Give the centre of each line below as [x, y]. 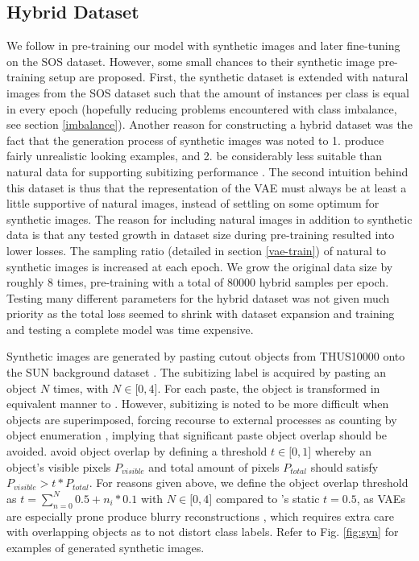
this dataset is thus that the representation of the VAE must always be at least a [207, 187]
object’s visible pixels [59, 466]
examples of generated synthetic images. [106, 547]
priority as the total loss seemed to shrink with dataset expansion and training [201, 313]
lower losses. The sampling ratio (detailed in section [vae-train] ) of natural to [197, 250]
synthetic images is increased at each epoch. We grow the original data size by [200, 266]
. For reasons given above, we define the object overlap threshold [249, 483]
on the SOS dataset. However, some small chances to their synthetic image [191, 61]
